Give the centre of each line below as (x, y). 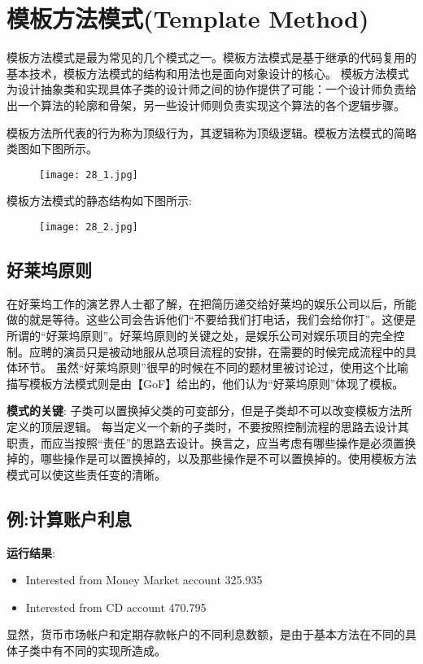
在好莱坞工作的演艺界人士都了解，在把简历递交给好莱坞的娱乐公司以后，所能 (211, 303)
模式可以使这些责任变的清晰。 (86, 474)
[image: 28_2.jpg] (89, 227)
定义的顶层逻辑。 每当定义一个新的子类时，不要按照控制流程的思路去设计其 (208, 426)
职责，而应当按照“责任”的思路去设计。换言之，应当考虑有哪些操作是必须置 (206, 442)
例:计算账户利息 (69, 518)
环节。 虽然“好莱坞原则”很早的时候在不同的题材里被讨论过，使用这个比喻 (213, 367)
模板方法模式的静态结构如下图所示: (99, 201)
